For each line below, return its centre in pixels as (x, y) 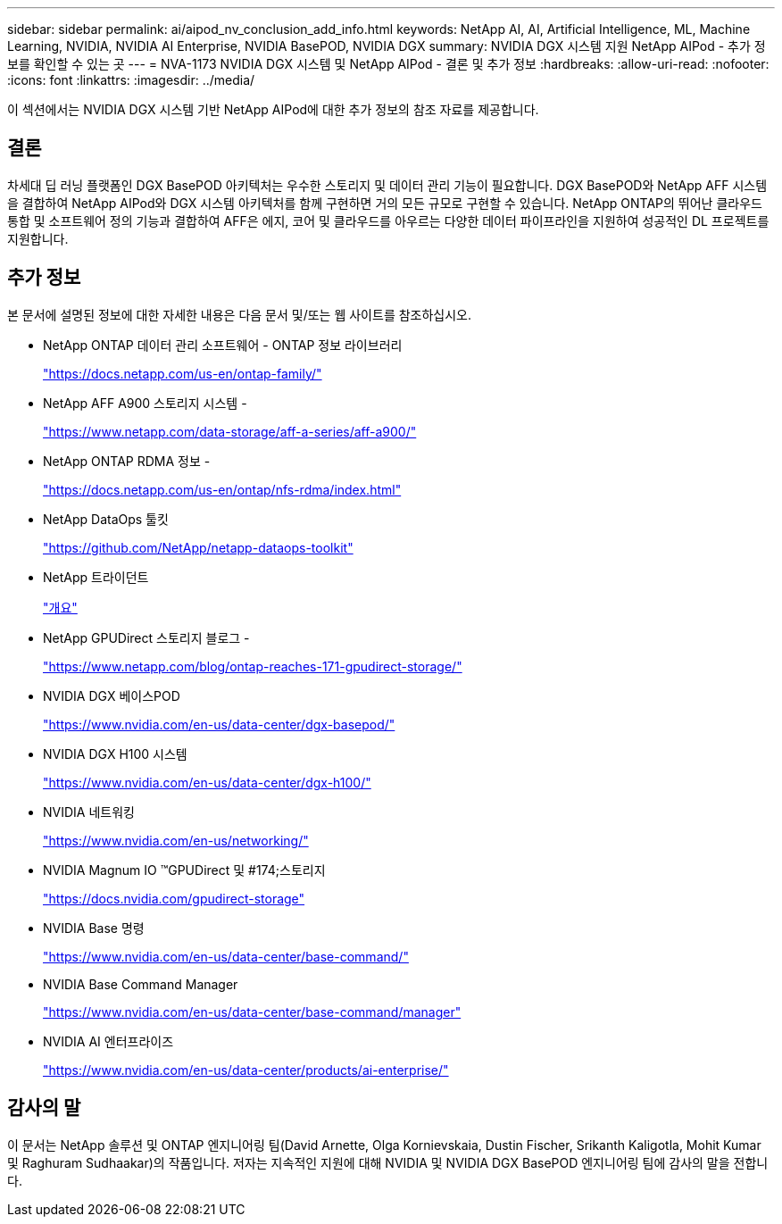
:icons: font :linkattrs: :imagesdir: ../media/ (131, 80)
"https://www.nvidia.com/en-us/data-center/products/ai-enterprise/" (246, 1070)
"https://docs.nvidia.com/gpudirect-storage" (174, 898)
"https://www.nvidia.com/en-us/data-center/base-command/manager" (252, 1012)
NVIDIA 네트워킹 (89, 812)
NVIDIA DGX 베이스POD (112, 695)
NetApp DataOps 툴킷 (106, 519)
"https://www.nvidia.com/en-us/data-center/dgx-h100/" (207, 782)
